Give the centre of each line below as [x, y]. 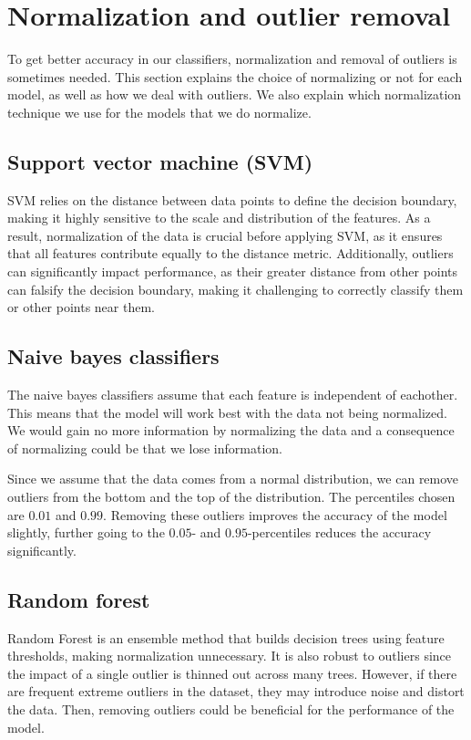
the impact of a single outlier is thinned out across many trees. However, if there [232, 673]
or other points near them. [81, 307]
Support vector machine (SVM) [160, 161]
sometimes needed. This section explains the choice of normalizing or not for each [235, 76]
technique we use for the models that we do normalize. [159, 112]
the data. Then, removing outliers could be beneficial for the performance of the [231, 709]
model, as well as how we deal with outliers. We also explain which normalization [235, 94]
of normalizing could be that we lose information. [145, 448]
